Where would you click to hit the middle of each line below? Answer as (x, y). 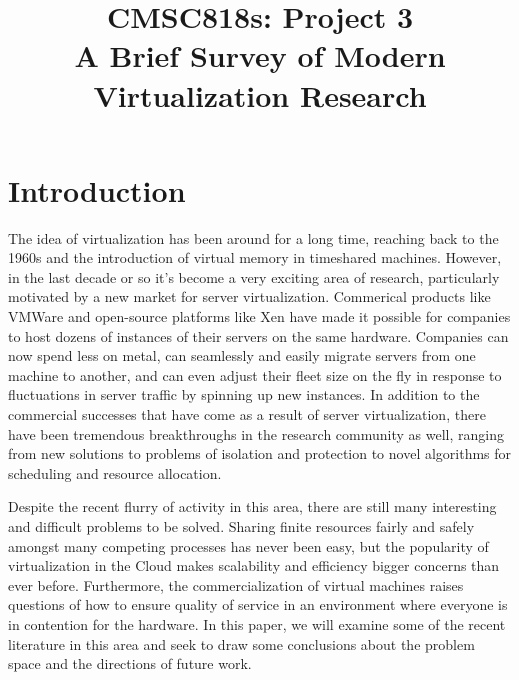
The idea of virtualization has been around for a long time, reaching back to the (253, 237)
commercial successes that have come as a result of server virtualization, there (247, 414)
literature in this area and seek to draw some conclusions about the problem (241, 643)
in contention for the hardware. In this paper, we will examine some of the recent (257, 623)
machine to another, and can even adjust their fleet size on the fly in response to (255, 374)
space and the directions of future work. (130, 663)
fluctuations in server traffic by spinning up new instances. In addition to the (244, 394)
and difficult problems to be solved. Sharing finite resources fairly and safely (241, 526)
